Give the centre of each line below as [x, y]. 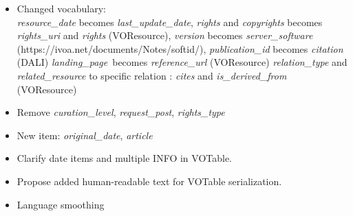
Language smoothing [61, 204]
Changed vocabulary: [61, 8]
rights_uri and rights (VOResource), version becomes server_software [165, 35]
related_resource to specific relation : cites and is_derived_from [152, 75]
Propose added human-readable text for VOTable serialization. [149, 181]
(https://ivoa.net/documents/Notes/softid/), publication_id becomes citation [180, 48]
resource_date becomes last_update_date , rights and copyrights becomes [170, 22]
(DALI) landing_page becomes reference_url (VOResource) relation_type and [182, 62]
